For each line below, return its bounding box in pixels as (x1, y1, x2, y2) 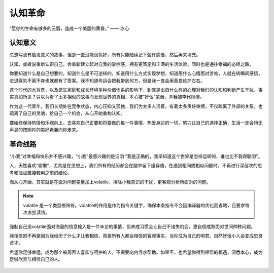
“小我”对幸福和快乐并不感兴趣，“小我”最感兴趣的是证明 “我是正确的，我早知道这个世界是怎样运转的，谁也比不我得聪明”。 (9, 153, 262, 159)
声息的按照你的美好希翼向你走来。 (9, 127, 81, 133)
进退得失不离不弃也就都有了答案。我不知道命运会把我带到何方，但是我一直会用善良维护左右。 (9, 77, 205, 84)
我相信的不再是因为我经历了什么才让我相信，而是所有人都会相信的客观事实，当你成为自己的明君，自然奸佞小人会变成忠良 (9, 233, 263, 239)
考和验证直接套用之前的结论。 (9, 170, 72, 176)
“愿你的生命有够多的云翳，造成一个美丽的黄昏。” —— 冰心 (9, 25, 129, 31)
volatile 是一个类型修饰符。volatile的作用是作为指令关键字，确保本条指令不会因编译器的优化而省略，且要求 (23, 202, 246, 208)
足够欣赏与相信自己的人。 (9, 256, 63, 262)
